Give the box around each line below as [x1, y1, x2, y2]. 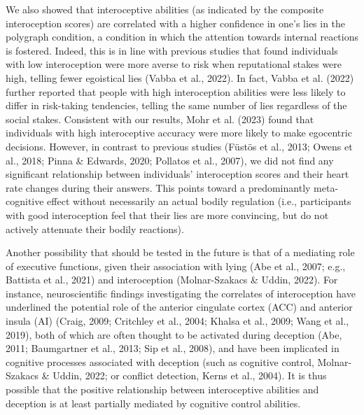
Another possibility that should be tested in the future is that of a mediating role [6, 245, 355, 260]
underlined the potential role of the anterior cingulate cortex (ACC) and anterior [6, 300, 353, 314]
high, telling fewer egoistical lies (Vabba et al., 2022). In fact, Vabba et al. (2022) [6, 70, 354, 85]
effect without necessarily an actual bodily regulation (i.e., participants [47, 194, 351, 209]
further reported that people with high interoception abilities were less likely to [6, 84, 346, 99]
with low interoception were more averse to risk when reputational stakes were [6, 57, 342, 71]
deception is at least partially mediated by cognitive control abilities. [6, 395, 301, 410]
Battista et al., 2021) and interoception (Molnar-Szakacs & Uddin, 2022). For [6, 272, 338, 287]
